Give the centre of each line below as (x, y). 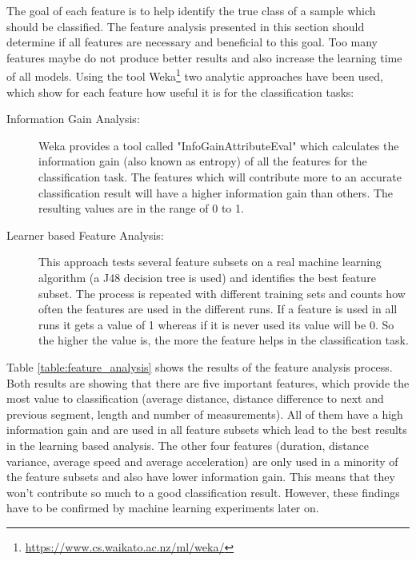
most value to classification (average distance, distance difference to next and (195, 398)
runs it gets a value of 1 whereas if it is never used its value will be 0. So (216, 324)
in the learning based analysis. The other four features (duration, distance (188, 445)
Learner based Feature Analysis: (85, 235)
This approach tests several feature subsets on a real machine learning (210, 262)
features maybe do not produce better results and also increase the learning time (204, 57)
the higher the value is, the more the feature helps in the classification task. (224, 340)
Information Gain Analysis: (73, 119)
